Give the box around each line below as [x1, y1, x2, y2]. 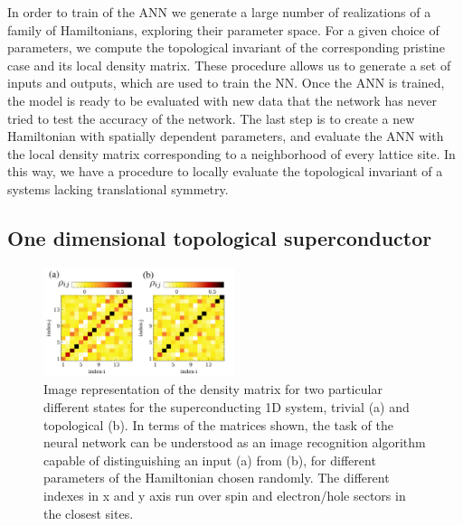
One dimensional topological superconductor [7, 223, 432, 251]
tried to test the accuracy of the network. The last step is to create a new [7, 108, 415, 127]
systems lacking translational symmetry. [7, 179, 229, 198]
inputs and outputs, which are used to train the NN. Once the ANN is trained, [7, 73, 445, 92]
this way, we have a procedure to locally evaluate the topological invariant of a [7, 162, 443, 181]
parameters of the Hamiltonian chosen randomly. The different [43, 468, 390, 487]
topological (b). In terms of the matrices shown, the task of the [43, 415, 393, 434]
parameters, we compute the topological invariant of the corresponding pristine [7, 38, 445, 57]
